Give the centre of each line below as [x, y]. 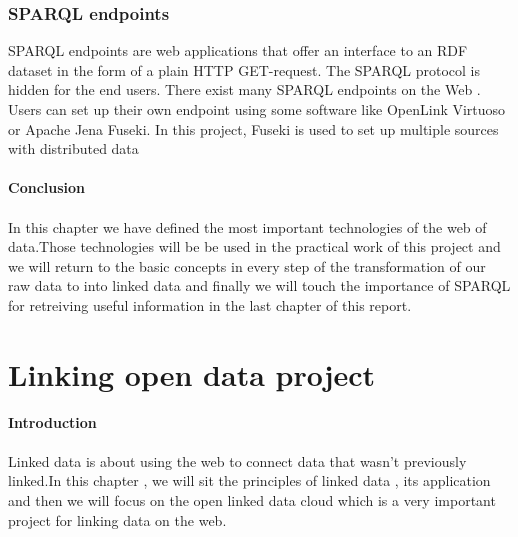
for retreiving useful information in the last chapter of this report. [210, 304]
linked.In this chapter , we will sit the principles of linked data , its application [249, 480]
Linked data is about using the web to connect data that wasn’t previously [237, 460]
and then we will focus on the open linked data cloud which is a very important [252, 500]
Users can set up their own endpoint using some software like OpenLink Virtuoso [257, 109]
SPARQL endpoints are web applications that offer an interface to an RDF [238, 50]
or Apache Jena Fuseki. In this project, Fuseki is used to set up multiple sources [253, 128]
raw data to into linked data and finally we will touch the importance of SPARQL [259, 285]
